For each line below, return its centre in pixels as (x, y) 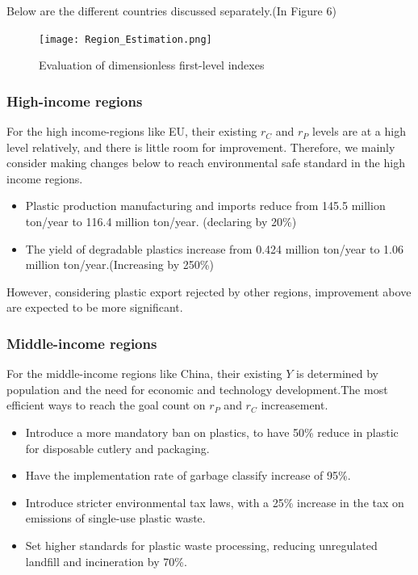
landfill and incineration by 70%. (106, 561)
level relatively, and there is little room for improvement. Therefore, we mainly (201, 147)
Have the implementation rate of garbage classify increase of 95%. (188, 475)
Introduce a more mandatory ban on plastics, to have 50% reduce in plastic (212, 432)
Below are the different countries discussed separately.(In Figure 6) (171, 10)
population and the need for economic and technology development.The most (197, 389)
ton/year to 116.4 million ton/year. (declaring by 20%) (161, 222)
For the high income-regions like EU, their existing (132, 131)
